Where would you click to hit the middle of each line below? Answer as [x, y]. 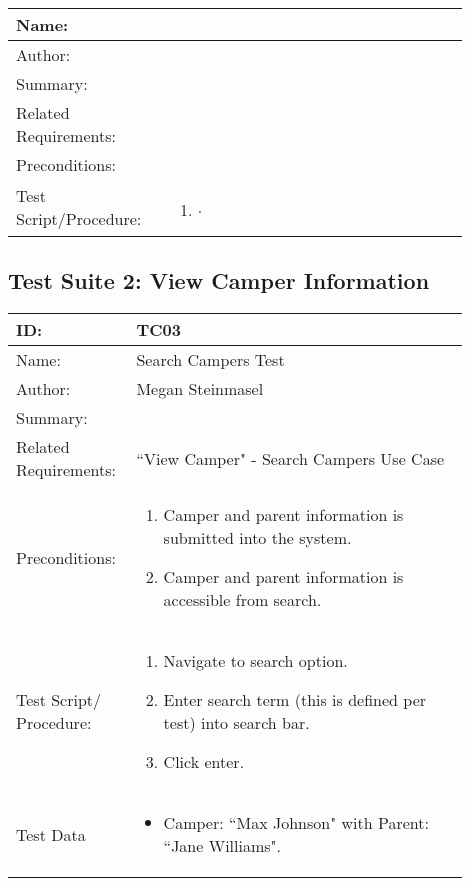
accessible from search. [242, 600]
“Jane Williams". [222, 846]
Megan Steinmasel [200, 389]
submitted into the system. [257, 538]
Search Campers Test [210, 360]
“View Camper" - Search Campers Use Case [290, 458]
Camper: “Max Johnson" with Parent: [296, 823]
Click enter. [204, 762]
